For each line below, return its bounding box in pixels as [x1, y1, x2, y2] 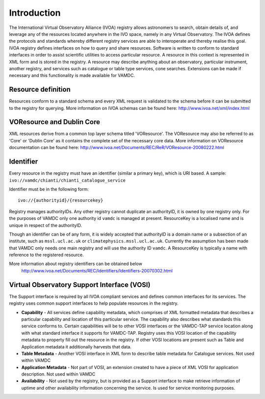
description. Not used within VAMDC [21, 371, 96, 377]
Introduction [9, 7, 61, 18]
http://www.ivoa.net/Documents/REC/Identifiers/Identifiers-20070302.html [21, 267, 173, 273]
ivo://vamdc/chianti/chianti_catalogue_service [9, 177, 126, 183]
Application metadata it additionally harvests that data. [21, 344, 132, 349]
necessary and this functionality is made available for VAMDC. [9, 73, 135, 79]
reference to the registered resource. [9, 252, 84, 258]
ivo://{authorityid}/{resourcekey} [18, 198, 104, 203]
